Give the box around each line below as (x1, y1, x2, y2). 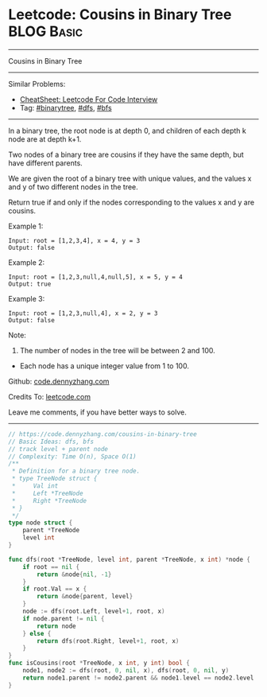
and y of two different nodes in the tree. (8, 181, 139, 192)
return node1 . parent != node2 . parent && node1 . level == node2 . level (22, 674, 254, 682)
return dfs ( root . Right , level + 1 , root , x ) (37, 637, 180, 645)
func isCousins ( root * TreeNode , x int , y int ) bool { (8, 659, 191, 668)
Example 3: (8, 294, 45, 303)
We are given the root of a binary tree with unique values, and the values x (8, 173, 252, 183)
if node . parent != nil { (22, 614, 105, 622)
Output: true (8, 280, 52, 288)
